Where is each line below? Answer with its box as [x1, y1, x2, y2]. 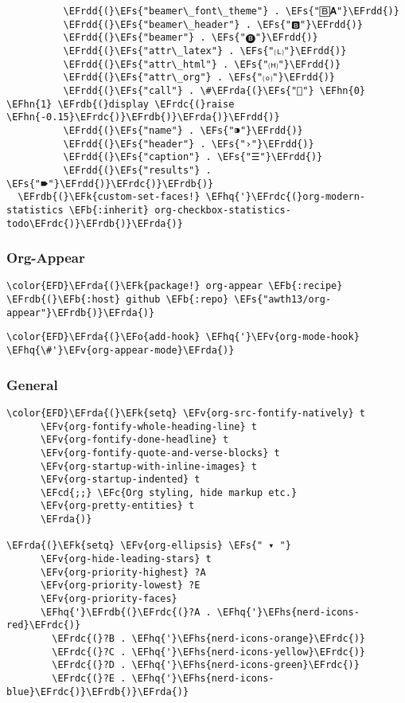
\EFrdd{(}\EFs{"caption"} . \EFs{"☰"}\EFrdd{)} [63, 151, 323, 163]
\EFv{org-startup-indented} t [40, 474, 201, 486]
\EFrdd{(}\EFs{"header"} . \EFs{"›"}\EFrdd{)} [63, 138, 314, 150]
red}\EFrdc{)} [6, 619, 81, 631]
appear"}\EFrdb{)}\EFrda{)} [6, 307, 155, 318]
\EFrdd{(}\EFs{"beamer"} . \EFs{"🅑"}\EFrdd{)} [63, 32, 318, 44]
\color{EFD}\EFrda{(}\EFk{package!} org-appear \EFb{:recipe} [6, 280, 343, 292]
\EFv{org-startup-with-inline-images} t [40, 460, 257, 472]
